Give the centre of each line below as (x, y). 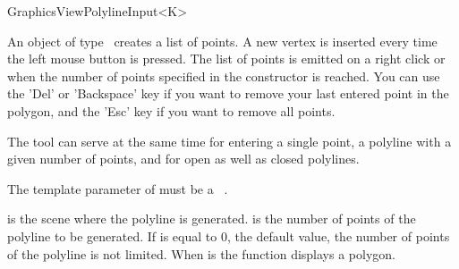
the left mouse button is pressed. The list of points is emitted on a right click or (226, 59)
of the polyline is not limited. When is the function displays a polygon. (201, 253)
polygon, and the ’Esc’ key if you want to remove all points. (171, 110)
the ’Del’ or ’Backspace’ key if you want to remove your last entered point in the (228, 93)
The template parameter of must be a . (118, 188)
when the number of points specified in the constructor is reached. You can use (224, 76)
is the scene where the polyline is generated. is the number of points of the (212, 219)
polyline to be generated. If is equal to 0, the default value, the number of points (229, 235)
